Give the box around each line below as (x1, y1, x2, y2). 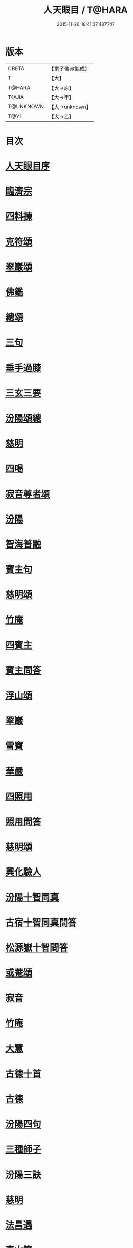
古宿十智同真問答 (5, 917, 77, 928)
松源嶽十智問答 (5, 942, 68, 954)
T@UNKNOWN (8, 103, 44, 110)
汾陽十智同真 (5, 891, 60, 903)
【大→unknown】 (48, 103, 91, 111)
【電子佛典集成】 (48, 65, 90, 72)
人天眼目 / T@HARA (43, 4, 128, 16)
